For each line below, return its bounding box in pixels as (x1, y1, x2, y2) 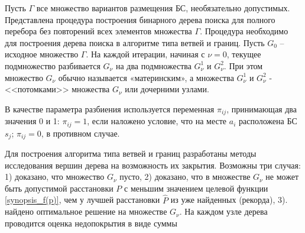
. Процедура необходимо (200, 25, 288, 37)
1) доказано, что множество (5, 170, 105, 183)
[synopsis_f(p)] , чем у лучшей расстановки (5, 193, 160, 206)
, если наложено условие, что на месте (87, 115, 227, 127)
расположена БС (238, 115, 297, 127)
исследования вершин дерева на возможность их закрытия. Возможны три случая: (5, 158, 301, 171)
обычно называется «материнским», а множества (58, 71, 234, 83)
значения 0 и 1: (5, 115, 60, 127)
